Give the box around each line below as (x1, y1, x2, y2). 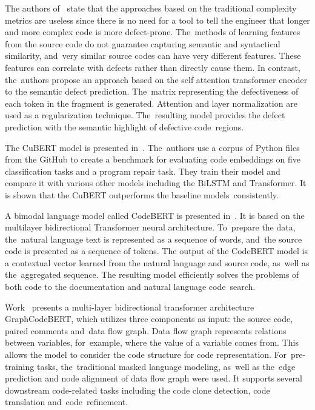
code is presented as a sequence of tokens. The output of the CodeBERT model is (5, 244, 308, 257)
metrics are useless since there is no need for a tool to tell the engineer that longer (5, 13, 310, 26)
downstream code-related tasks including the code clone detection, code (5, 383, 270, 396)
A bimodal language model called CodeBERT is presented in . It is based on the (5, 209, 305, 221)
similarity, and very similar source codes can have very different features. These (5, 49, 301, 62)
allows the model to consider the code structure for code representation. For (5, 348, 287, 361)
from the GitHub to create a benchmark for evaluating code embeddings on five (5, 153, 300, 166)
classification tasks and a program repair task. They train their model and (5, 164, 280, 177)
